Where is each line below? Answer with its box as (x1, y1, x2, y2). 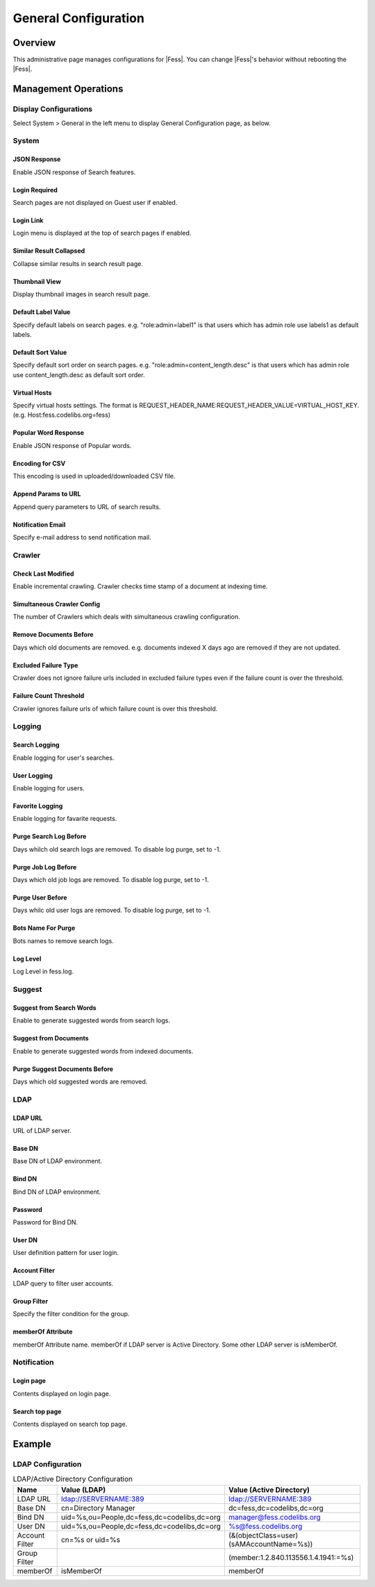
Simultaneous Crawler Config (12, 599, 101, 608)
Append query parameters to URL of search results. (12, 502, 161, 510)
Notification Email (12, 520, 66, 529)
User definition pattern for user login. (12, 1249, 119, 1257)
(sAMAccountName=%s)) (228, 1539, 313, 1549)
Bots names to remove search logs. (12, 936, 114, 945)
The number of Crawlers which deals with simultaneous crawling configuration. (12, 613, 241, 621)
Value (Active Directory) (228, 1485, 310, 1495)
